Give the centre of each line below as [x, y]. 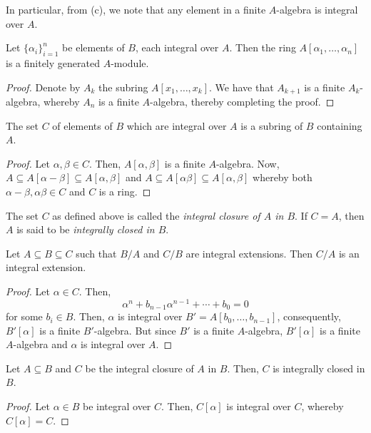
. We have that [242, 87]
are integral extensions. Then [249, 253]
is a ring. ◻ [125, 191]
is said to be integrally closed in [86, 229]
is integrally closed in [319, 368]
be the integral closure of [139, 368]
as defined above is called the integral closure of [156, 215]
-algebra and [40, 344]
